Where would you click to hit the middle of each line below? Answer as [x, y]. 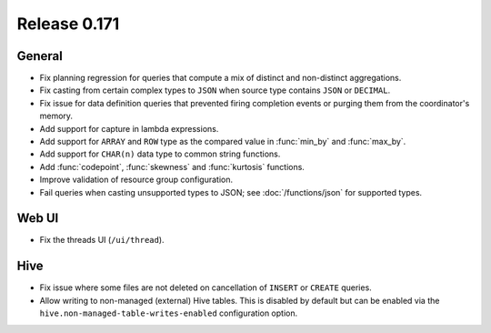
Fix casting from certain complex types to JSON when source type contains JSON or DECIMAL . [215, 90]
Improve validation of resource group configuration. [136, 180]
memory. [56, 116]
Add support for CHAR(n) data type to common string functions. [160, 154]
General [40, 56]
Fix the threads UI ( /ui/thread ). [102, 240]
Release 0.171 [68, 24]
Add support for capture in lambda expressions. [129, 128]
